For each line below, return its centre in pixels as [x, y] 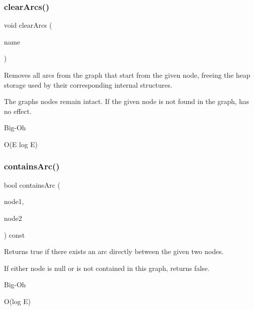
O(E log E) [21, 144]
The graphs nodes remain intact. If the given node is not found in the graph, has [127, 101]
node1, [14, 201]
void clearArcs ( [28, 25]
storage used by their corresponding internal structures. [88, 84]
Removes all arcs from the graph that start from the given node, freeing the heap [127, 75]
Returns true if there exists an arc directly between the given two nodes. [114, 251]
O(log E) [17, 301]
